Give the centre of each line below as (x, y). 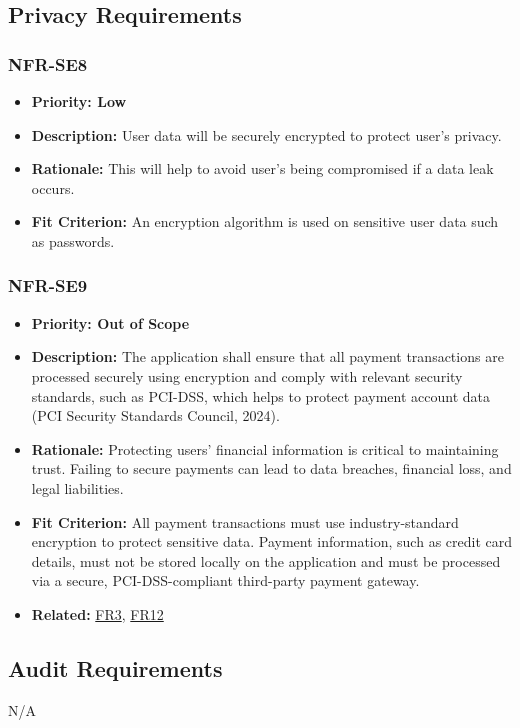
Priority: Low (79, 101)
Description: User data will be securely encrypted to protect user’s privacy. (266, 134)
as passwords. (73, 240)
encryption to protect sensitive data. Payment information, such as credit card (271, 541)
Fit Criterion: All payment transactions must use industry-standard (245, 521)
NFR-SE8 (48, 63)
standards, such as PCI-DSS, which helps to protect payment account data (260, 395)
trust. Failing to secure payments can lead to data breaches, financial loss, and (271, 468)
